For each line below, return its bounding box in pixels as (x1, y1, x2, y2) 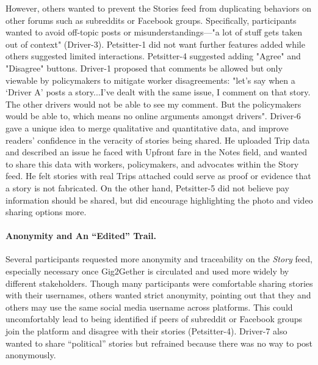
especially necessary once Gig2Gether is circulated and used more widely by (5, 265, 289, 278)
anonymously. (5, 348, 56, 361)
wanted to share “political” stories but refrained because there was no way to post (5, 336, 313, 349)
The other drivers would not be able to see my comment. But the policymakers (5, 97, 302, 110)
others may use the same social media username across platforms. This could (5, 300, 293, 313)
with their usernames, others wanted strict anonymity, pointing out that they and (5, 289, 311, 301)
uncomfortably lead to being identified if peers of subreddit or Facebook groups (5, 312, 303, 325)
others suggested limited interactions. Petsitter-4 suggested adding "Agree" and (5, 50, 301, 62)
